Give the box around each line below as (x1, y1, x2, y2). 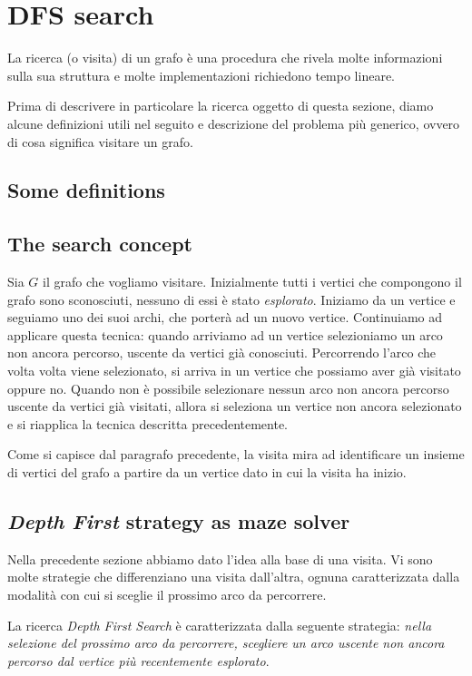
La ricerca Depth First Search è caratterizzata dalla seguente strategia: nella (7, 615, 432, 634)
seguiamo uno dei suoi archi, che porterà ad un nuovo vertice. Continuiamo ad (7, 308, 443, 327)
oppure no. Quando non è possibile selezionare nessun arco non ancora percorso (7, 378, 449, 397)
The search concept (7, 230, 192, 258)
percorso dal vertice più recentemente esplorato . (7, 651, 270, 670)
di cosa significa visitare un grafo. (7, 132, 193, 151)
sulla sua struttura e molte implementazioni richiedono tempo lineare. (7, 65, 395, 84)
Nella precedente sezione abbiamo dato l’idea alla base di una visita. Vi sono (7, 549, 433, 568)
